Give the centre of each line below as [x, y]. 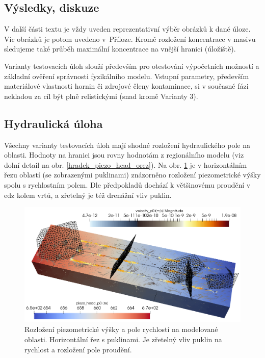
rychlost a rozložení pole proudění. [78, 349]
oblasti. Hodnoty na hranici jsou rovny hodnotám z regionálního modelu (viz [124, 155]
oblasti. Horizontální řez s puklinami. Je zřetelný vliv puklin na [123, 339]
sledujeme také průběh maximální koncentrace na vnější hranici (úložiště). [120, 49]
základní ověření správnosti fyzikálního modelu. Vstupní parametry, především [127, 76]
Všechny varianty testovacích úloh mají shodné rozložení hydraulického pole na [127, 145]
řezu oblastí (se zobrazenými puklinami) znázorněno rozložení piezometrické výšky [132, 175]
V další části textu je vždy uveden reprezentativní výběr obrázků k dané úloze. [127, 29]
